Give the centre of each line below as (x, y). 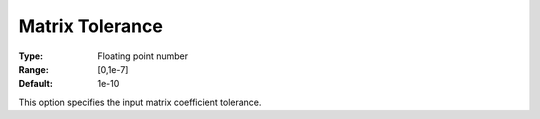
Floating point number (143, 56)
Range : (33, 69)
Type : (31, 56)
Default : (36, 84)
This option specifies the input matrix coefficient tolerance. (140, 102)
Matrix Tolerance (91, 26)
